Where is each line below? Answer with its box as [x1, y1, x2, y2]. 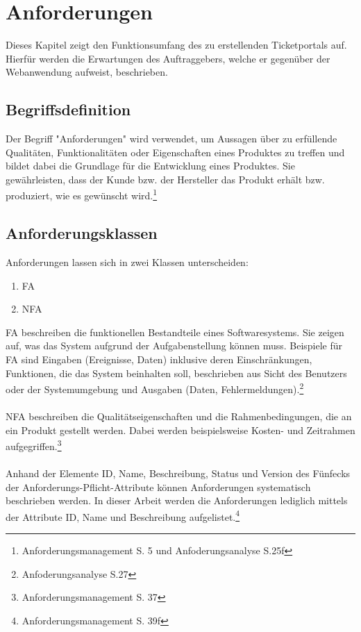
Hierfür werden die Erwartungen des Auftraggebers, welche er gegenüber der [6, 51, 330, 65]
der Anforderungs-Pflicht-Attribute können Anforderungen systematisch [6, 479, 311, 494]
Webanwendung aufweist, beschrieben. [6, 65, 168, 79]
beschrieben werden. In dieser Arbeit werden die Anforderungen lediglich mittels [6, 493, 348, 508]
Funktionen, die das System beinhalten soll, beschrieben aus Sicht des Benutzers [6, 365, 347, 380]
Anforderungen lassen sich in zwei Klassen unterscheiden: [6, 254, 249, 269]
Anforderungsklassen [6, 222, 158, 244]
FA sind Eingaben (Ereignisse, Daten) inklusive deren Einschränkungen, [6, 351, 312, 366]
